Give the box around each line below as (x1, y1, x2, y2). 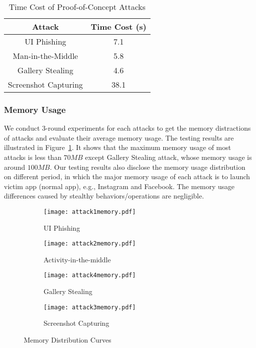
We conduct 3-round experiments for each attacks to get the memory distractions (4, 123, 251, 133)
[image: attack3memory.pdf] (44, 303, 136, 311)
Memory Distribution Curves (24, 334, 111, 345)
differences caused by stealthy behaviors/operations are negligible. (4, 191, 204, 201)
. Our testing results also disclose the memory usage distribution (50, 161, 246, 172)
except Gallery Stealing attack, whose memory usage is (85, 152, 252, 162)
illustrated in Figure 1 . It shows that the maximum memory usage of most (4, 142, 231, 152)
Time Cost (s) (91, 21, 147, 32)
